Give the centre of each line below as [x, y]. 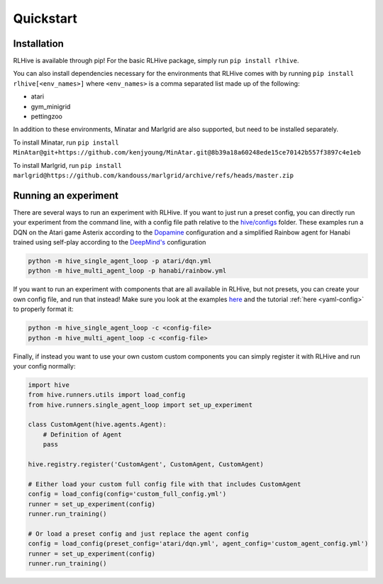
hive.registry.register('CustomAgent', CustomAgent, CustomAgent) [146, 465]
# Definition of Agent [82, 434]
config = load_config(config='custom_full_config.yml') [127, 494]
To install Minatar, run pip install [66, 142]
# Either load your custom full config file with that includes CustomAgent [165, 484]
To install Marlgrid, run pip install [67, 165]
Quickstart [45, 18]
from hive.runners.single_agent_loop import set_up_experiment [140, 405]
